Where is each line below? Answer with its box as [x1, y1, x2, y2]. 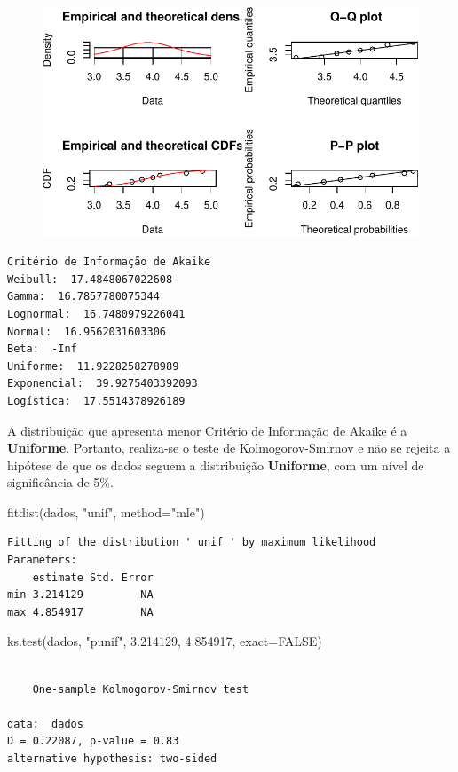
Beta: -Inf [7, 343, 77, 356]
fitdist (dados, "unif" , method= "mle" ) [7, 502, 205, 521]
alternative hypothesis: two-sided [7, 752, 217, 766]
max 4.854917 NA [7, 605, 154, 618]
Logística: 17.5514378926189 [7, 394, 186, 407]
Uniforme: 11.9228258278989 [7, 359, 179, 373]
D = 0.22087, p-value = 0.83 [7, 735, 179, 748]
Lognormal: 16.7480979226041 [7, 307, 186, 320]
